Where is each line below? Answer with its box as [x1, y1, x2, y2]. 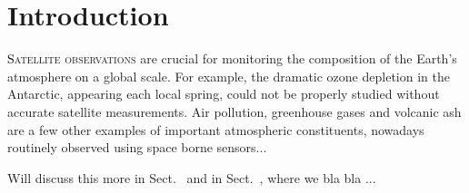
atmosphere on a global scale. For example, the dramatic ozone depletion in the [7, 66, 450, 85]
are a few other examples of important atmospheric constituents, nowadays [7, 120, 424, 139]
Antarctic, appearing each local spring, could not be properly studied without [7, 84, 440, 103]
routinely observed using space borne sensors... [7, 138, 267, 157]
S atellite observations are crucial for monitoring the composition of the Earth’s [7, 49, 457, 68]
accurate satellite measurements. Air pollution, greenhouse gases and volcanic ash [7, 101, 462, 121]
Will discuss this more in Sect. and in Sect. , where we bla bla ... [7, 168, 376, 187]
